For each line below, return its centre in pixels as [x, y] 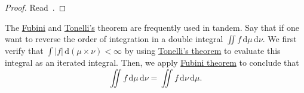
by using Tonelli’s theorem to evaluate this [202, 51]
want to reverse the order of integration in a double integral [114, 39]
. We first [280, 39]
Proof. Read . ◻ [36, 7]
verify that [24, 51]
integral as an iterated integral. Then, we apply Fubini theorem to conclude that [152, 62]
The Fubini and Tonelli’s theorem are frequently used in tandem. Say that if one [152, 27]
